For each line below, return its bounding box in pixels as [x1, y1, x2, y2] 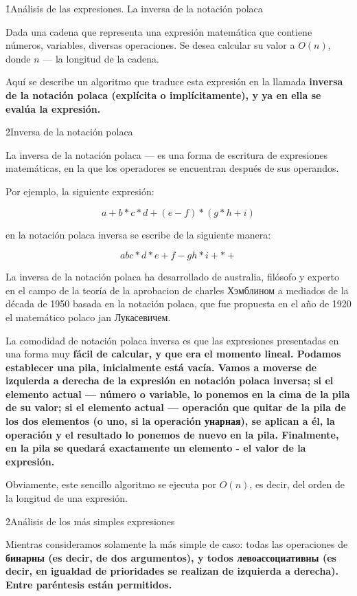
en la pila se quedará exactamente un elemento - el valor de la [5, 441, 306, 455]
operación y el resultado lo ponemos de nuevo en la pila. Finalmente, [5, 427, 339, 441]
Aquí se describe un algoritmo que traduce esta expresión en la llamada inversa [5, 74, 343, 89]
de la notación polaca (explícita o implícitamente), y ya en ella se [5, 87, 321, 102]
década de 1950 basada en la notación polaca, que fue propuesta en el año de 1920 [5, 296, 352, 311]
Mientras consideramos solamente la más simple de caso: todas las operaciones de [5, 537, 348, 551]
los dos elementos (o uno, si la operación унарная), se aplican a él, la [5, 414, 335, 428]
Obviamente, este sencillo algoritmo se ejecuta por [5, 477, 217, 492]
